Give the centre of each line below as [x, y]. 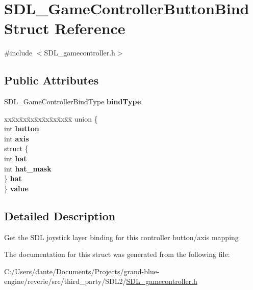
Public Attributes [52, 80]
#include [18, 53]
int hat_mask [28, 168]
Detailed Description [60, 215]
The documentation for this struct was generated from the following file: [117, 254]
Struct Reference [65, 28]
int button [22, 128]
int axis [17, 138]
